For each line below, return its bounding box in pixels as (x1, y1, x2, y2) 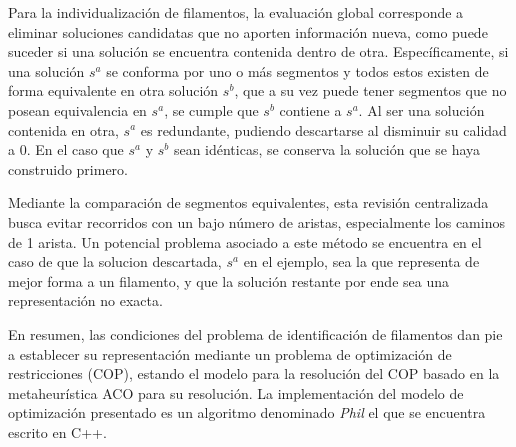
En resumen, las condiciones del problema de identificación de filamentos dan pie (8, 323, 503, 344)
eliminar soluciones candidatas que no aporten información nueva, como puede (8, 21, 488, 42)
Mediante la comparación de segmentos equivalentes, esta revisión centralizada (8, 192, 489, 213)
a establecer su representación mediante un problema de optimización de (8, 343, 452, 364)
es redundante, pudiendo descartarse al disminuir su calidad (140, 119, 507, 140)
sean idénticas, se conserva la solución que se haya (173, 139, 481, 160)
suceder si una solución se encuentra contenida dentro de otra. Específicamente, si (8, 41, 509, 62)
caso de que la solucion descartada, (8, 251, 222, 272)
